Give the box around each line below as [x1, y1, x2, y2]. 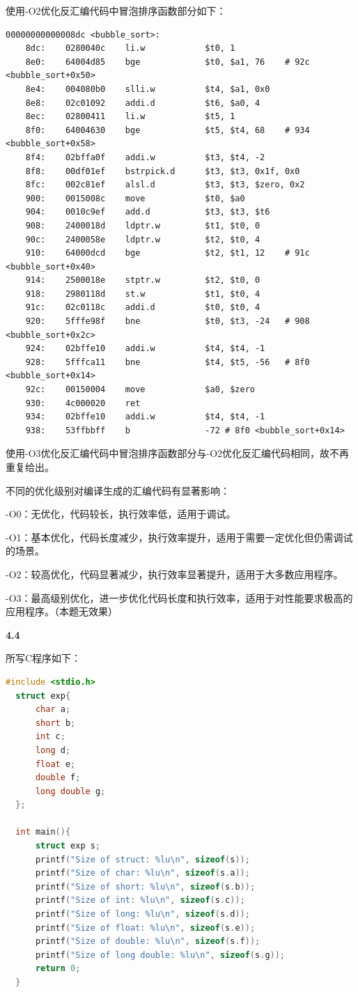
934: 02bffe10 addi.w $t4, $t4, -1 [25, 412, 265, 422]
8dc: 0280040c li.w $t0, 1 [25, 43, 235, 54]
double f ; [35, 773, 81, 783]
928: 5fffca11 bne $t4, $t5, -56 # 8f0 [25, 357, 310, 367]
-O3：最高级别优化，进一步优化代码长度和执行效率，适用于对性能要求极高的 [6, 590, 353, 605]
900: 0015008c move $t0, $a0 [25, 193, 245, 203]
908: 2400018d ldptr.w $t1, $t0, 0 [25, 220, 260, 231]
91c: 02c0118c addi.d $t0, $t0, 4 [25, 302, 260, 313]
